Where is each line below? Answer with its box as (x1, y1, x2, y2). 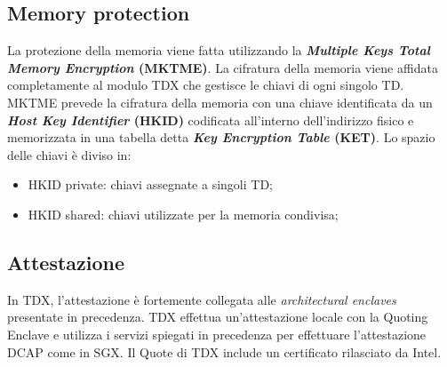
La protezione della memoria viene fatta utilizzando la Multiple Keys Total (7, 41, 430, 60)
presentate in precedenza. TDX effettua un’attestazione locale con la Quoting (7, 307, 428, 326)
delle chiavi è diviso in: (7, 145, 132, 164)
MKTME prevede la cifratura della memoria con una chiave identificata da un (7, 92, 433, 111)
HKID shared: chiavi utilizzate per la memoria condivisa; (28, 204, 339, 223)
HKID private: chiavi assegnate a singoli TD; (28, 175, 273, 194)
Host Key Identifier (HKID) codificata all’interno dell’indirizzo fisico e (7, 110, 414, 129)
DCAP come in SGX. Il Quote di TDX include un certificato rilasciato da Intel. (7, 342, 442, 361)
